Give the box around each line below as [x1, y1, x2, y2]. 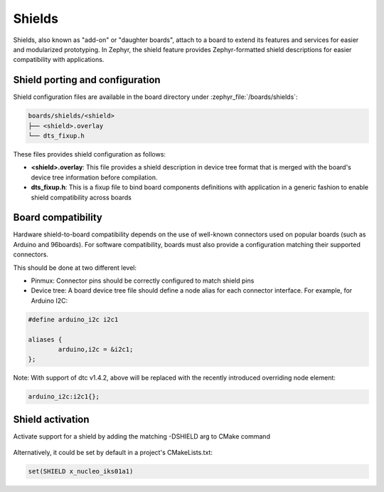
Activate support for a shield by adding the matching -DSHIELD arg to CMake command [13, 431, 270, 441]
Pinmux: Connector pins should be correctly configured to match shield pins [31, 276, 255, 285]
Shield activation [13, 413, 90, 425]
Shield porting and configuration [13, 74, 161, 86]
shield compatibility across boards [31, 193, 132, 201]
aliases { [28, 335, 63, 343]
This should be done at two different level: [13, 263, 137, 272]
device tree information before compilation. [31, 173, 158, 182]
